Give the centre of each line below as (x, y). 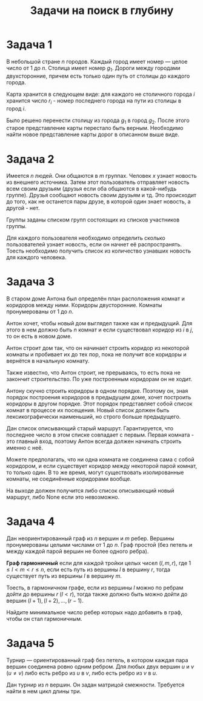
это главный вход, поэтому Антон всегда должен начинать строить (94, 441)
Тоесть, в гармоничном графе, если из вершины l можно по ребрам (95, 588)
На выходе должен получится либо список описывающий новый (90, 491)
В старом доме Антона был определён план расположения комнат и (95, 299)
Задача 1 (29, 45)
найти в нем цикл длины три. (44, 691)
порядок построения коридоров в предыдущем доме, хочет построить (99, 398)
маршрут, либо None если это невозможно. (63, 497)
